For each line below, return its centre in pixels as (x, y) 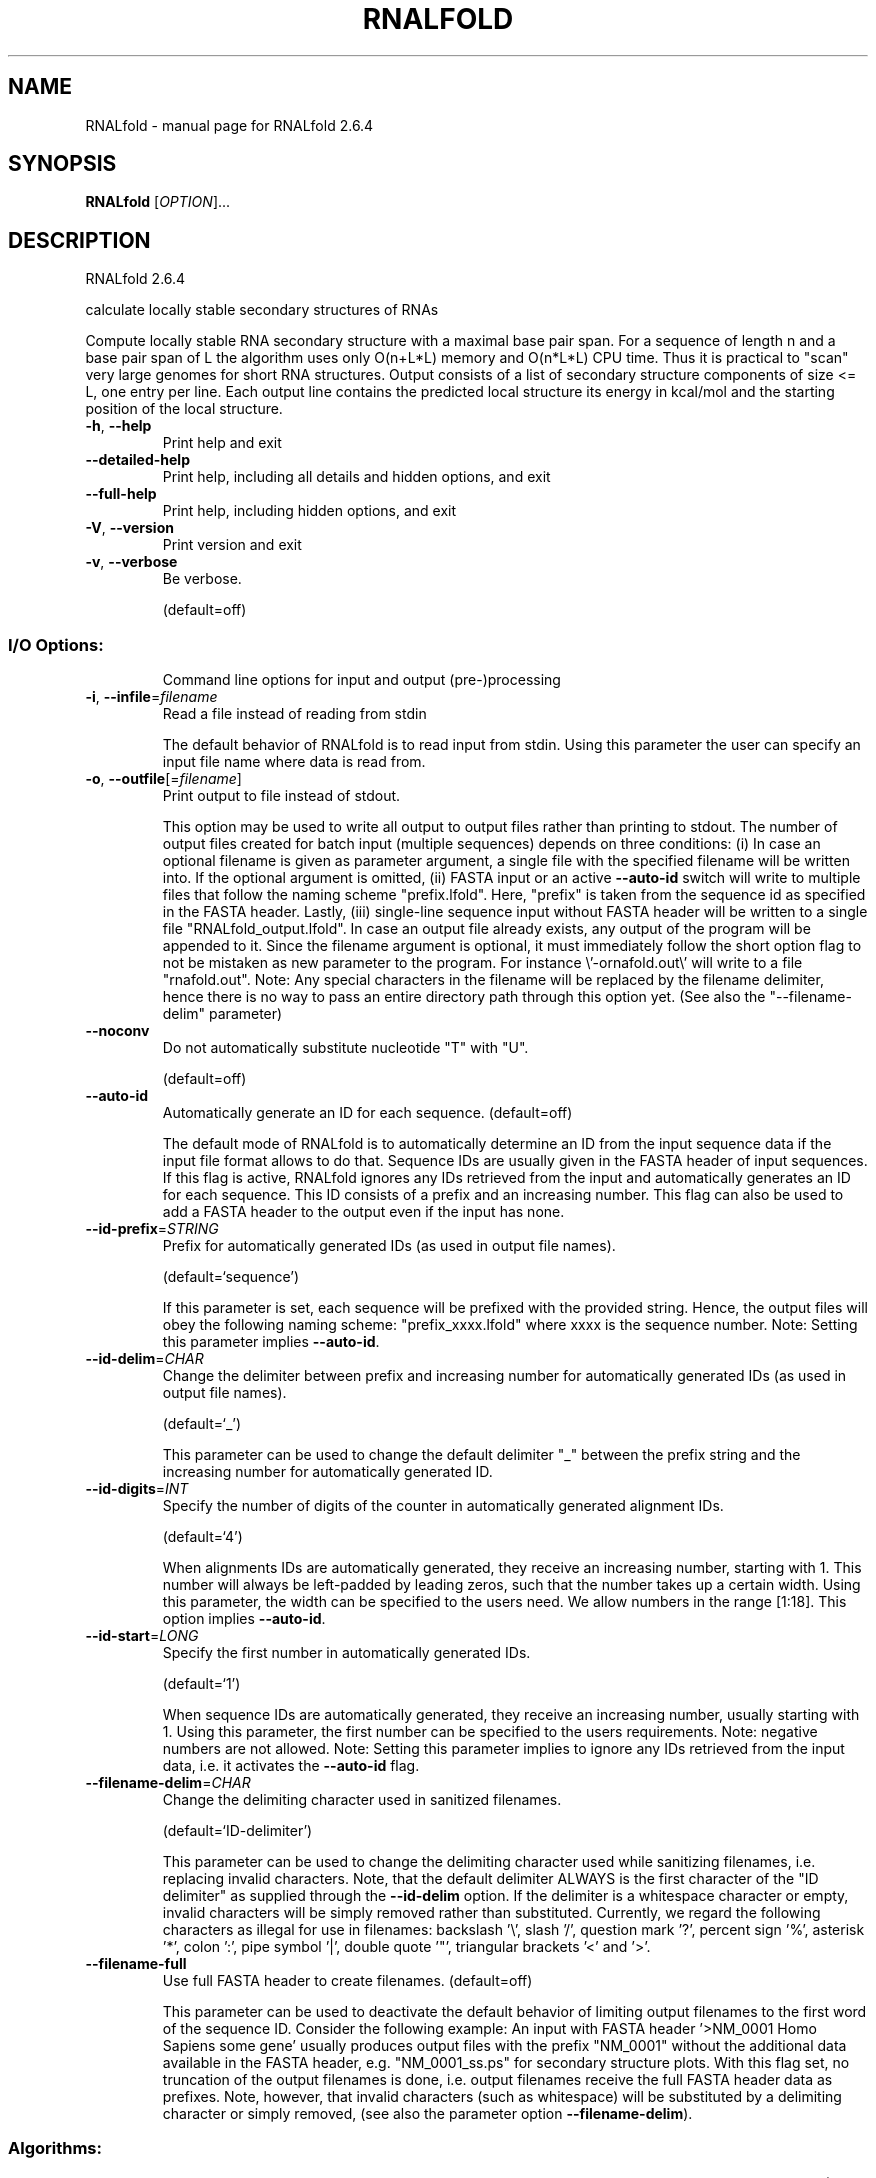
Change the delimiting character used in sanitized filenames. (362, 1800)
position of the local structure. (184, 409)
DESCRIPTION (79, 240)
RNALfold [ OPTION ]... (158, 202)
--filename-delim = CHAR (168, 1783)
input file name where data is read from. (294, 762)
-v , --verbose (131, 562)
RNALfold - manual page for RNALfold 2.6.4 (229, 125)
